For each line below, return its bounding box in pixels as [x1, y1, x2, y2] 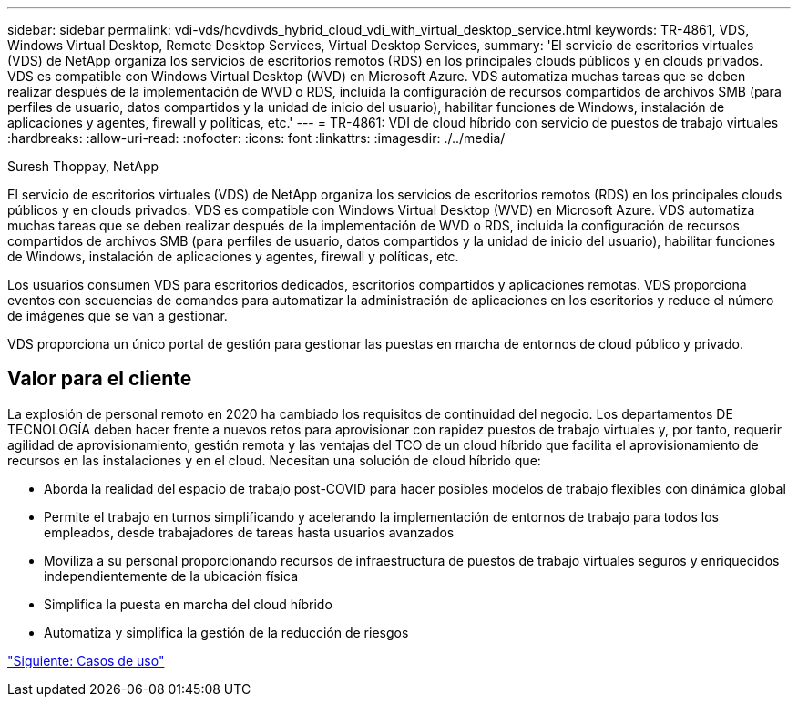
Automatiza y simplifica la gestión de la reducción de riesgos [44, 624, 409, 640]
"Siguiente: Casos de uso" [7, 652, 165, 668]
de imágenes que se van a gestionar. [7, 308, 228, 323]
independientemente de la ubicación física [44, 567, 299, 584]
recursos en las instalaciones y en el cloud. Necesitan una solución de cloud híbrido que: [7, 452, 541, 468]
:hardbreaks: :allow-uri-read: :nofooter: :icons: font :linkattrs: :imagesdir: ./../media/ [7, 130, 506, 146]
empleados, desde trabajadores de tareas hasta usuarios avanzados [44, 524, 455, 540]
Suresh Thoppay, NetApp [7, 158, 159, 174]
